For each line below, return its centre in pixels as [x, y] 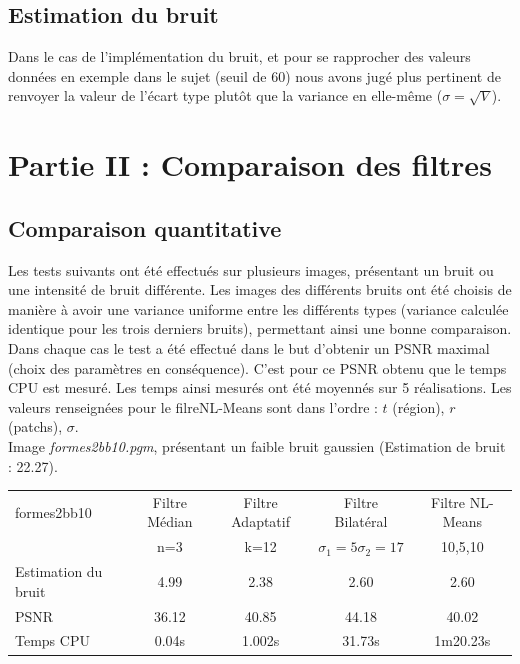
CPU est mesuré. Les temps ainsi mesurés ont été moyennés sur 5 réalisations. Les [260, 387]
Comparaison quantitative [145, 227]
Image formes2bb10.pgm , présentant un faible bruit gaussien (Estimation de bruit [257, 445]
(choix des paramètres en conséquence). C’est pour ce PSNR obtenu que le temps [257, 367]
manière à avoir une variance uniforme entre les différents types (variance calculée [258, 308]
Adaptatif [260, 521]
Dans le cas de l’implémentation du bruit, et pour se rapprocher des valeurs [239, 56]
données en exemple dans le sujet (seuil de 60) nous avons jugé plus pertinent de [254, 75]
